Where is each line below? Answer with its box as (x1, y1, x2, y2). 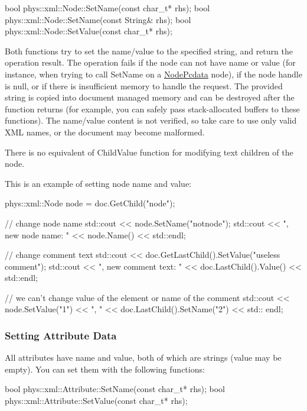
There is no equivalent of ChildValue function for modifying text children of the (5, 145, 293, 158)
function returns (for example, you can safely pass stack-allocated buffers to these (5, 102, 300, 115)
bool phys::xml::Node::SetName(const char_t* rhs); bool (5, 2, 210, 14)
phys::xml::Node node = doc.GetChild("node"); (5, 197, 175, 209)
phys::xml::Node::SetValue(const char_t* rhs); (5, 25, 172, 37)
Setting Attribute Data (5, 328, 117, 342)
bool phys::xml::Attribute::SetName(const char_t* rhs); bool (5, 383, 225, 395)
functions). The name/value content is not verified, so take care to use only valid (5, 114, 297, 127)
